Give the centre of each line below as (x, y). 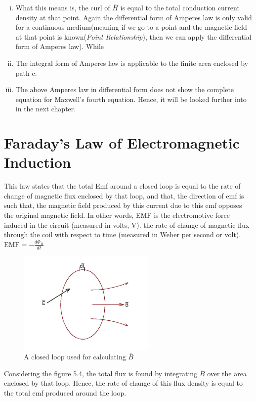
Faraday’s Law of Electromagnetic (122, 143)
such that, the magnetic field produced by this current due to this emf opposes (123, 205)
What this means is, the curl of (63, 7)
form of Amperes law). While (60, 46)
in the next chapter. (46, 109)
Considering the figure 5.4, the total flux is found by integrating (101, 373)
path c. (26, 73)
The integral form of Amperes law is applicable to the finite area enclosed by (132, 63)
